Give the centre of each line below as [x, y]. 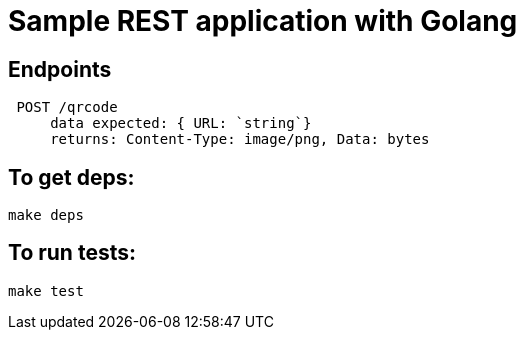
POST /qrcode [67, 107]
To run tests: [72, 253]
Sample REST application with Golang [263, 21]
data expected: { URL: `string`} [181, 123]
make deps [46, 215]
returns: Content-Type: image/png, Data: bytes [240, 139]
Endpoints [60, 69]
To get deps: [71, 177]
